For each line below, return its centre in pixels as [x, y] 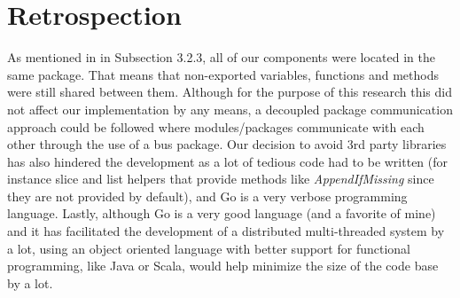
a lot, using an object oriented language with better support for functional [209, 248]
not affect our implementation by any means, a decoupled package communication [230, 109]
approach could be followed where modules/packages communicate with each [216, 126]
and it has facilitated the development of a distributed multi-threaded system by [226, 231]
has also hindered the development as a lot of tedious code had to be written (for [228, 161]
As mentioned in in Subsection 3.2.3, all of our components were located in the [221, 57]
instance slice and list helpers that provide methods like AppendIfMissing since [221, 179]
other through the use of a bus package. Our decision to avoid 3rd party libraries [227, 144]
